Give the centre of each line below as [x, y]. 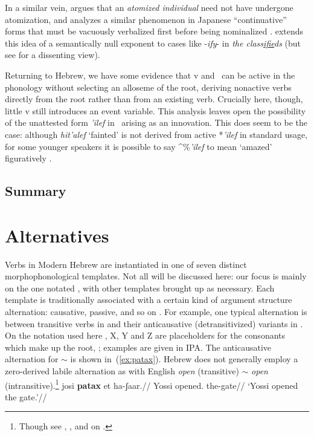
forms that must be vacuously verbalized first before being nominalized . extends [154, 31]
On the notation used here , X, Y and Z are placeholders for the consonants [145, 335]
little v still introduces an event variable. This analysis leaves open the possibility [155, 110]
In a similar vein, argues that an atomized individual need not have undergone [149, 7]
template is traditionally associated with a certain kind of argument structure [149, 300]
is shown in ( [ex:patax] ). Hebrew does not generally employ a [184, 359]
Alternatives [57, 235]
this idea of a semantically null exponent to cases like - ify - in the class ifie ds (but [153, 43]
